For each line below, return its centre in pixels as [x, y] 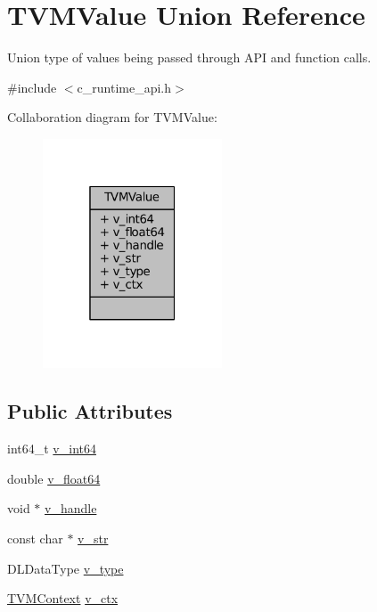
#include [32, 87]
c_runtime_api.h [124, 87]
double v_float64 [54, 478]
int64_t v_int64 [52, 449]
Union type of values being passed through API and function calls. [189, 57]
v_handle [71, 508]
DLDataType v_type [66, 568]
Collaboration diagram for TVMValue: [112, 117]
